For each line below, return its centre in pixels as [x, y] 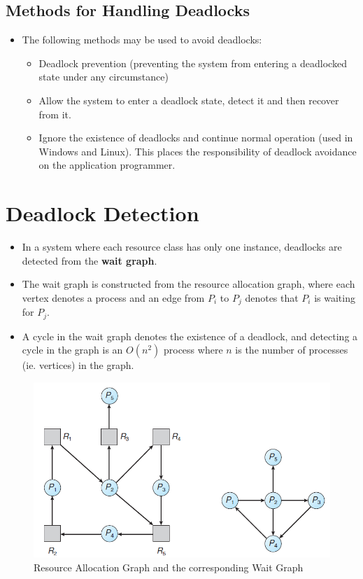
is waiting [335, 297]
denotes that [272, 297]
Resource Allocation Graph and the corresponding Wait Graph [169, 567]
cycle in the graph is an [72, 350]
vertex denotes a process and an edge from [113, 297]
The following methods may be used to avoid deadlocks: [142, 40]
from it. [55, 114]
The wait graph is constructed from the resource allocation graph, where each [188, 284]
